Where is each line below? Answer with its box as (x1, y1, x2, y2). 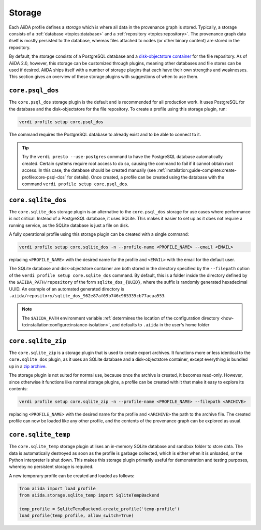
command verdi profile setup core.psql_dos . (22, 181, 129, 187)
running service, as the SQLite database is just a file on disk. (9, 222, 130, 228)
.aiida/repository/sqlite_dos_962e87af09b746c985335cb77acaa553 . (9, 292, 166, 298)
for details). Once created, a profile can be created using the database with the (67, 174, 225, 180)
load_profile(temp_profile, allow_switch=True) (19, 513, 134, 518)
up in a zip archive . (9, 363, 47, 369)
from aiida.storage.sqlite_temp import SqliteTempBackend (19, 493, 159, 498)
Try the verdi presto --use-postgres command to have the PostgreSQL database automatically (22, 154, 223, 160)
